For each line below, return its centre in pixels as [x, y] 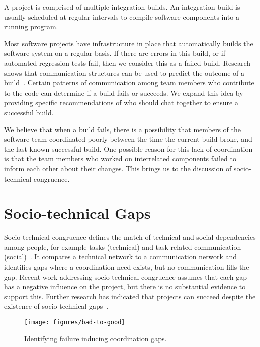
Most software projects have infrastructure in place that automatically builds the [129, 43]
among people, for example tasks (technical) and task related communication [123, 247]
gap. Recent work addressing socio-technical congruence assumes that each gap [125, 276]
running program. [31, 26]
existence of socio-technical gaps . [56, 306]
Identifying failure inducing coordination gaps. [96, 338]
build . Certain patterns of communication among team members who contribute [129, 83]
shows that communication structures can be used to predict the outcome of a [124, 73]
